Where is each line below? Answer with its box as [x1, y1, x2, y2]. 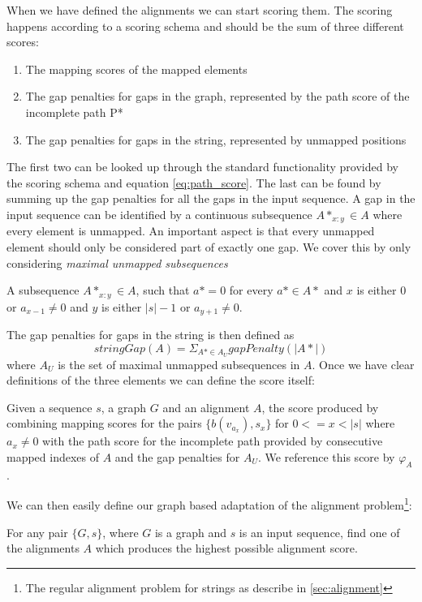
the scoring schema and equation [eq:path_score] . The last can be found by [6, 174, 381, 191]
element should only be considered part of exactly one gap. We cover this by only [6, 238, 411, 255]
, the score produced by [261, 398, 379, 415]
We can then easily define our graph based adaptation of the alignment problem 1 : [6, 494, 412, 513]
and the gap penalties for [114, 448, 240, 465]
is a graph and [154, 523, 226, 540]
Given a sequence [6, 398, 93, 415]
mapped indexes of [6, 448, 100, 465]
